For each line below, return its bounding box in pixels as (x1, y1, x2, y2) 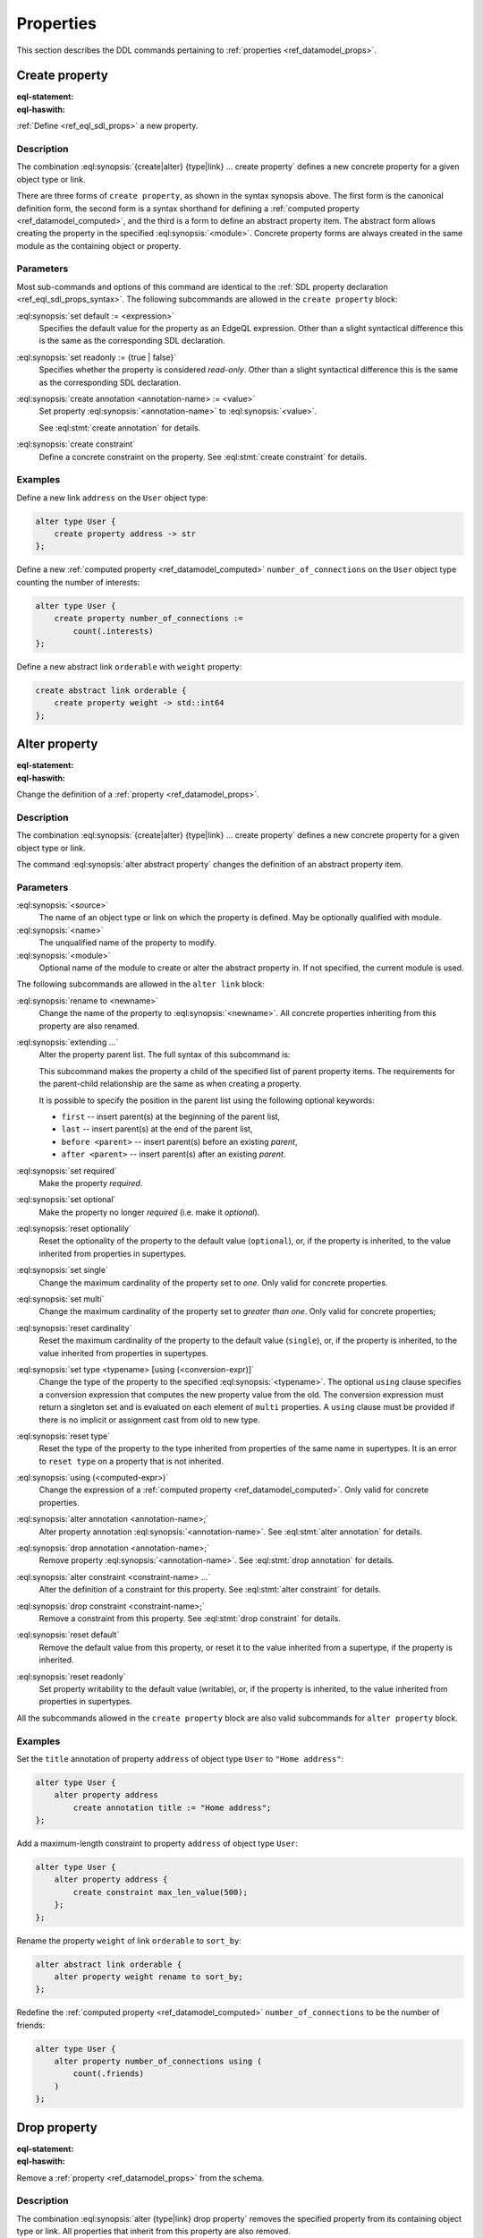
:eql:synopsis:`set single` (16, 1265, 109, 1276)
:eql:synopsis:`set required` (16, 1165, 118, 1176)
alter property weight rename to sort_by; (54, 1971, 243, 1982)
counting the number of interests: (16, 577, 140, 587)
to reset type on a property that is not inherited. (38, 1456, 224, 1466)
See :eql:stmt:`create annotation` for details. (38, 422, 201, 433)
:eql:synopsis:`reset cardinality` (16, 1322, 132, 1333)
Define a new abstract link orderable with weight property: (16, 661, 242, 671)
